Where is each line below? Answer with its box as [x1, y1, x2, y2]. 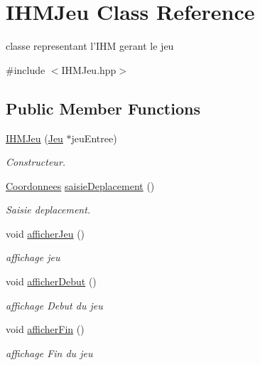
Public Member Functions [6, 97, 200, 119]
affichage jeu [6, 250, 60, 265]
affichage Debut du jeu [6, 297, 103, 312]
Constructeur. [6, 154, 66, 169]
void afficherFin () [6, 322, 85, 337]
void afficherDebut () [6, 274, 97, 289]
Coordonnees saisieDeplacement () [6, 178, 155, 193]
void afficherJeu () [6, 226, 85, 240]
